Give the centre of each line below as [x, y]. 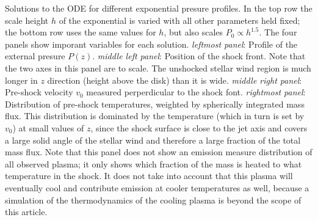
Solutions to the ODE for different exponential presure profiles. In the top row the [159, 8]
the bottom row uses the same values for [81, 32]
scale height [27, 20]
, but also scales [193, 32]
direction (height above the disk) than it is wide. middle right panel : [175, 80]
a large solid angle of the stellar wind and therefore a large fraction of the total [153, 140]
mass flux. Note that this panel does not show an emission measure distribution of [159, 152]
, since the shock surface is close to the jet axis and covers [199, 127]
